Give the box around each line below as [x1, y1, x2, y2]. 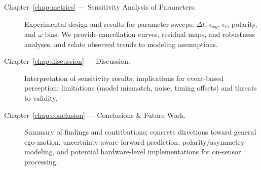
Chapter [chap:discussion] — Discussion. [4, 56, 130, 66]
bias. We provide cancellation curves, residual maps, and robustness [45, 29, 255, 39]
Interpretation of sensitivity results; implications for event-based [24, 72, 223, 83]
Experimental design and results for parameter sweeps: [24, 18, 194, 29]
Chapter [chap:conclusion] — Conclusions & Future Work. [4, 109, 186, 120]
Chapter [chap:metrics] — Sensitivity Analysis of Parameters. [4, 2, 196, 12]
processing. [24, 156, 58, 166]
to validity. [24, 93, 58, 103]
